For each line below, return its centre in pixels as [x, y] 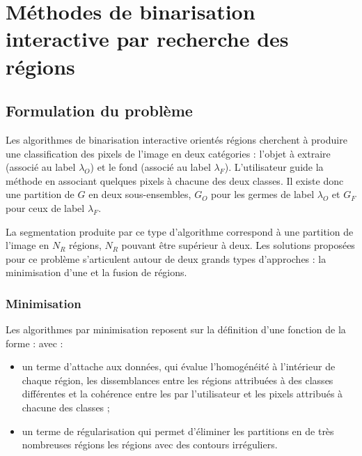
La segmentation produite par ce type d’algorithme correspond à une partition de [180, 231]
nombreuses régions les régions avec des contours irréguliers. [150, 444]
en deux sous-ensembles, [140, 194]
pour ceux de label [45, 207]
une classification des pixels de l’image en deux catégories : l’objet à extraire [168, 153]
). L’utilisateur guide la [274, 167]
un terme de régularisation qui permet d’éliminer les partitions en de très [178, 431]
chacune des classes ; [66, 408]
